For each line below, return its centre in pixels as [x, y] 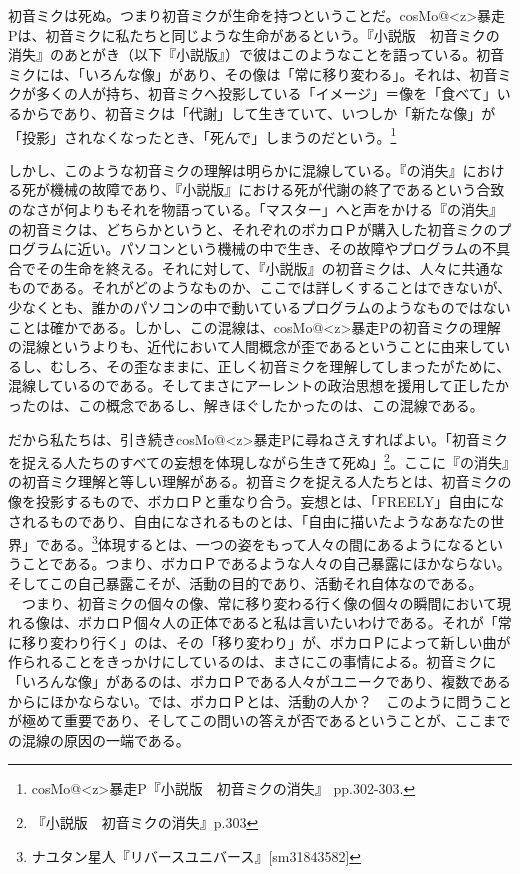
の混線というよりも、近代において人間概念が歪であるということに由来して [252, 346]
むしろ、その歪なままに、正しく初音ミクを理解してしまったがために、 [280, 365]
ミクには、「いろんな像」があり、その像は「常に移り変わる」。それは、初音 [253, 73]
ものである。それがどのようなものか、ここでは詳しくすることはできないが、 [260, 287]
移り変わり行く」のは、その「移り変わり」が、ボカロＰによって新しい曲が [266, 641]
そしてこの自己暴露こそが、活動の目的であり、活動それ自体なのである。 [245, 583]
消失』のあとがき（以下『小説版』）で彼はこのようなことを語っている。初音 [256, 54]
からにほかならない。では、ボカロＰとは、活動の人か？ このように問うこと [260, 700]
